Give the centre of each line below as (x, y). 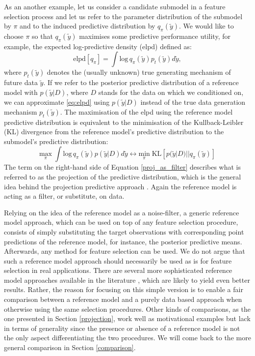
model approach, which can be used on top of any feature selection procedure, (121, 222)
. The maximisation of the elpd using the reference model (146, 111)
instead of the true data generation (193, 102)
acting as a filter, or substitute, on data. (64, 196)
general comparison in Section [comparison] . (70, 347)
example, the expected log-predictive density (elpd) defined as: (98, 46)
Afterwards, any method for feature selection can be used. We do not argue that (125, 251)
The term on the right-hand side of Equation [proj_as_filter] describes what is (123, 167)
